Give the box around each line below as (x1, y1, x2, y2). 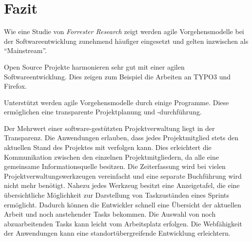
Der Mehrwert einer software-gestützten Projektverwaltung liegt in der (4, 123, 215, 133)
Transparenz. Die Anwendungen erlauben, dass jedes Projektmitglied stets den (4, 132, 238, 143)
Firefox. (4, 81, 27, 91)
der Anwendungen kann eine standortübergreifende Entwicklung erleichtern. (4, 228, 231, 238)
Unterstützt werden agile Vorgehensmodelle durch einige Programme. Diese (4, 97, 229, 107)
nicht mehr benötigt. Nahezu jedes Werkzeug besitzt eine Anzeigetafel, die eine (4, 180, 240, 190)
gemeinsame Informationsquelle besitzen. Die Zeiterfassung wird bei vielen (4, 161, 226, 171)
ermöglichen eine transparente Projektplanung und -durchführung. (4, 107, 202, 117)
